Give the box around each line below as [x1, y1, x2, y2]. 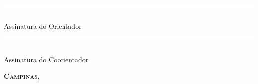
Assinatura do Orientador [4, 20, 82, 31]
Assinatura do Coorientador [4, 54, 89, 64]
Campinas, [4, 71, 40, 81]
